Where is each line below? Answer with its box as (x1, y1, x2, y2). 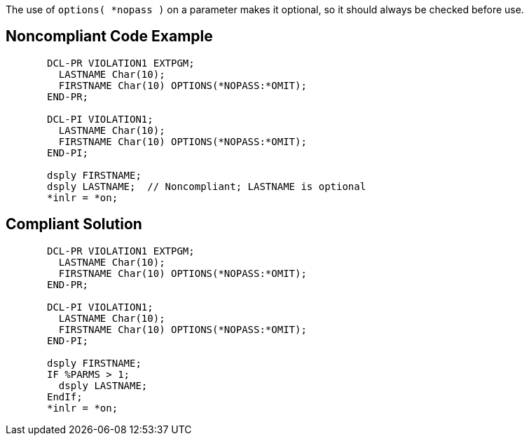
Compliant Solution (6, 215, 142, 233)
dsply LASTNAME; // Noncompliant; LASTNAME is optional (47, 180, 366, 192)
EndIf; (47, 391, 83, 402)
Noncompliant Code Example (6, 27, 213, 46)
